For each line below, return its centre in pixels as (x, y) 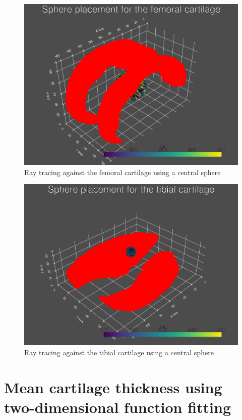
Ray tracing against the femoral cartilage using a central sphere (123, 172)
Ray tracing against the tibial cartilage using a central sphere (119, 352)
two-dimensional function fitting (117, 407)
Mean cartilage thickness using (113, 387)
